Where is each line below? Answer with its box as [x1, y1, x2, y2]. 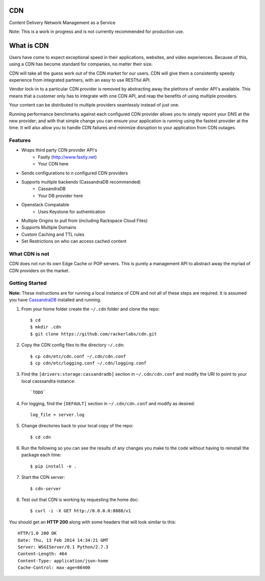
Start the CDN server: [21, 474, 65, 480]
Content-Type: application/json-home [18, 558, 109, 563]
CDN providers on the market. [9, 268, 70, 274]
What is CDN [9, 41, 49, 50]
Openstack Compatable [21, 202, 70, 208]
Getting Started [9, 280, 47, 287]
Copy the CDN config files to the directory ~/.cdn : [21, 342, 125, 348]
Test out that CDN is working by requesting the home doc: [21, 497, 139, 503]
